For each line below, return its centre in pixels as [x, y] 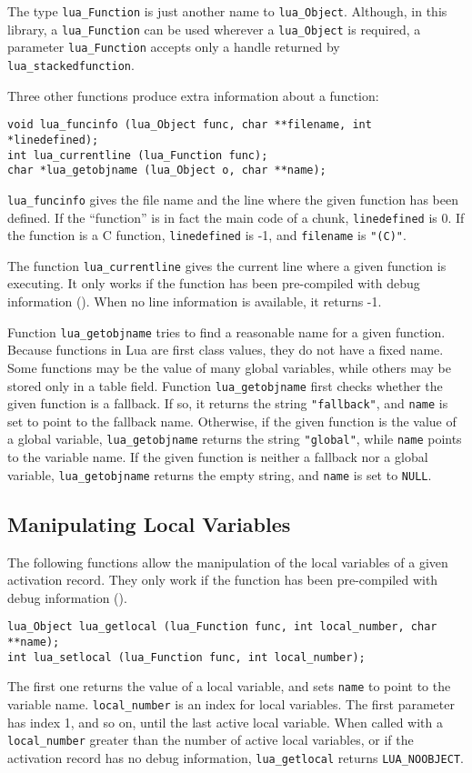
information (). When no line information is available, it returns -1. [195, 301]
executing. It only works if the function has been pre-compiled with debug [214, 283]
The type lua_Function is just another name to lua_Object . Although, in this [227, 11]
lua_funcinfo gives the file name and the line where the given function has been [233, 199]
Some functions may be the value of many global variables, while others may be [229, 367]
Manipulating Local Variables [149, 523]
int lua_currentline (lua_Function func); [138, 155]
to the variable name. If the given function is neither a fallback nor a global [218, 457]
